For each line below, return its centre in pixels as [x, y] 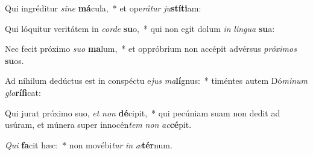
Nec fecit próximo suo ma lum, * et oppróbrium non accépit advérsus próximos [151, 49]
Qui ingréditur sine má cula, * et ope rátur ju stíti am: [103, 8]
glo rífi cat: [23, 92]
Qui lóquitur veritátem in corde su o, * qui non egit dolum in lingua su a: [140, 28]
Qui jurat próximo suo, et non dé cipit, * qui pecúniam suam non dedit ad [143, 112]
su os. [14, 60]
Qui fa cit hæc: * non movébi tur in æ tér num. [89, 144]
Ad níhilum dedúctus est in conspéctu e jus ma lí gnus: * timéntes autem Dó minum [156, 81]
